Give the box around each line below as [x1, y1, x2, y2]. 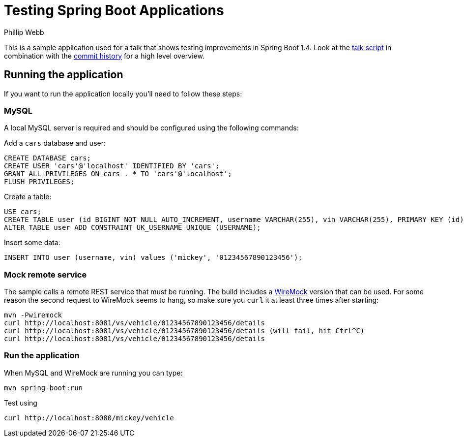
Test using [4, 398, 37, 407]
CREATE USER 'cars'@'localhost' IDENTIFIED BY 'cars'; [4, 162, 220, 170]
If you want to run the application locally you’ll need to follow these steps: [4, 89, 242, 98]
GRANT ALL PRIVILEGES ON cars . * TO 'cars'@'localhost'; [4, 170, 232, 178]
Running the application [4, 68, 123, 81]
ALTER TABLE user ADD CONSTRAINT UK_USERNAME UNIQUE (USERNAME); [4, 223, 261, 232]
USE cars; [4, 208, 41, 216]
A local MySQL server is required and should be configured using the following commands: [4, 124, 299, 132]
